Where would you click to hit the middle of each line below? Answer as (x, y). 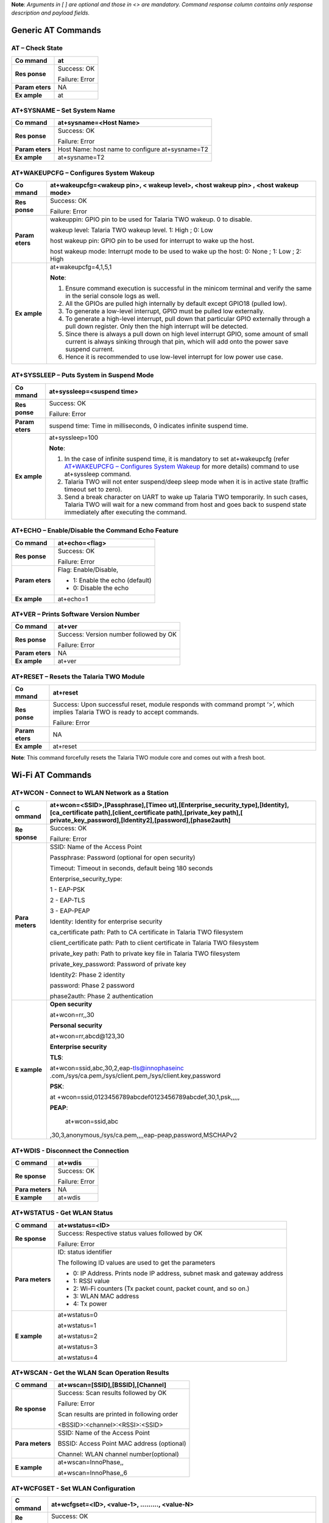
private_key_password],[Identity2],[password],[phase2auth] (140, 821)
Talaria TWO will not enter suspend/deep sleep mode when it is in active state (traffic (186, 481)
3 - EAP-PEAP (70, 911)
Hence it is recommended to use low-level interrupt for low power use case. (174, 357)
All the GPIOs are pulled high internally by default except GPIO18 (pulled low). (176, 303)
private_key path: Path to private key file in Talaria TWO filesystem (145, 953)
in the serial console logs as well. (112, 296)
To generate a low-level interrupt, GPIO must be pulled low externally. (165, 311)
